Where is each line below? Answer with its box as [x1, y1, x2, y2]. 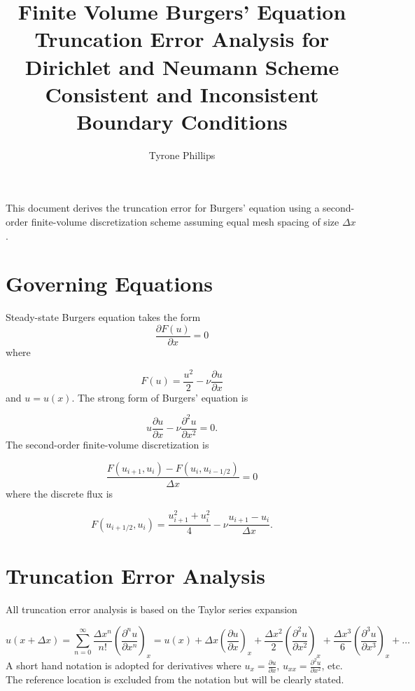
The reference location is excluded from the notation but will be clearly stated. [6, 672, 344, 687]
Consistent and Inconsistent [45, 79, 319, 108]
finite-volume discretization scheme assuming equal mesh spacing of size [31, 214, 339, 229]
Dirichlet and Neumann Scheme [24, 52, 339, 81]
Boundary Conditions [76, 107, 288, 135]
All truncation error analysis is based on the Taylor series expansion [6, 601, 297, 616]
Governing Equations [6, 269, 213, 298]
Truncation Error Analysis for [34, 25, 330, 53]
